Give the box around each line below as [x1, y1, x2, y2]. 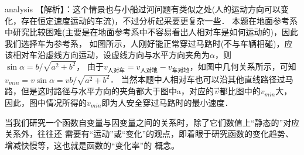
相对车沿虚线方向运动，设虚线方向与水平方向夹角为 [12, 49, 210, 61]
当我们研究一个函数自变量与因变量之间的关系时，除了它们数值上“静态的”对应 [5, 116, 300, 128]
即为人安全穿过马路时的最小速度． [101, 96, 233, 108]
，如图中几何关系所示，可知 [189, 60, 296, 73]
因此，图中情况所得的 [5, 96, 87, 108]
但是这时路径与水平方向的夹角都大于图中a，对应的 [21, 85, 214, 97]
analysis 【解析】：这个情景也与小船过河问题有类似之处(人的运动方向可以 [5, 3, 281, 15]
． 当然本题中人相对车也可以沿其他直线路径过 [110, 73, 285, 85]
